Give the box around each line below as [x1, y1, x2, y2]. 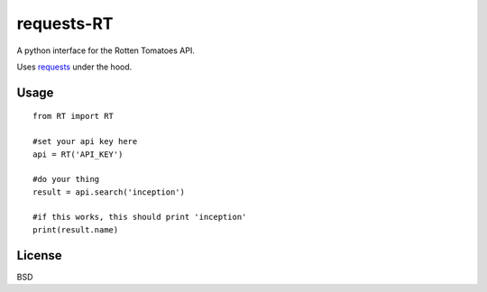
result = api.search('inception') [32, 187, 185, 197]
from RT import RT [32, 111, 115, 122]
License [16, 248, 62, 263]
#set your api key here [32, 136, 138, 147]
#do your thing [32, 174, 100, 185]
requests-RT [16, 14, 114, 33]
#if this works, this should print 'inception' [32, 212, 247, 223]
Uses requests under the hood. [16, 61, 133, 72]
